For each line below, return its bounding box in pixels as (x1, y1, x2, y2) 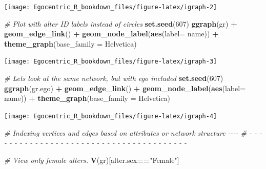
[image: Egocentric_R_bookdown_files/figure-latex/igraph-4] (4, 112, 217, 120)
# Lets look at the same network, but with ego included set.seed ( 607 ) (4, 73, 223, 83)
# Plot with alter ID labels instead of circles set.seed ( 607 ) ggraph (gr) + (4, 18, 237, 29)
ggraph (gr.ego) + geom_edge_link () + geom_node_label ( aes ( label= (4, 82, 246, 93)
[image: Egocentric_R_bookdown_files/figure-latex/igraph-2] (4, 4, 217, 11)
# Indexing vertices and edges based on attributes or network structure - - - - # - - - (4, 127, 262, 138)
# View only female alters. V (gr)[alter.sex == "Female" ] (4, 154, 179, 165)
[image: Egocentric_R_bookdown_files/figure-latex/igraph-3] (4, 58, 217, 66)
